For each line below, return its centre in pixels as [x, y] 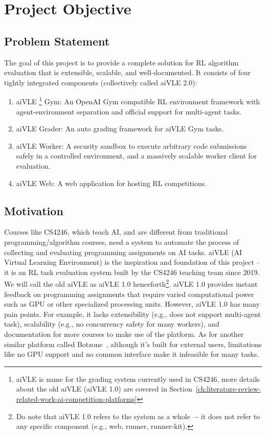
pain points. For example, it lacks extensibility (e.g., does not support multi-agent [132, 314]
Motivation [34, 210]
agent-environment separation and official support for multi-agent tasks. [129, 111]
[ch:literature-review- [228, 389]
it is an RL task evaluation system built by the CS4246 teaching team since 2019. [132, 272]
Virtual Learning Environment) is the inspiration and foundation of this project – [132, 262]
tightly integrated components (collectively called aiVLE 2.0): [101, 82]
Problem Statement [57, 41]
